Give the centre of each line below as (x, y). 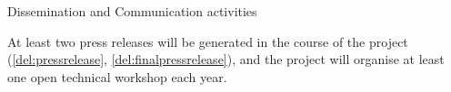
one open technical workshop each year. (117, 76)
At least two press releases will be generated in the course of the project (208, 41)
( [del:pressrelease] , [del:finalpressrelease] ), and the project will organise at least (226, 59)
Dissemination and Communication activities (132, 11)
